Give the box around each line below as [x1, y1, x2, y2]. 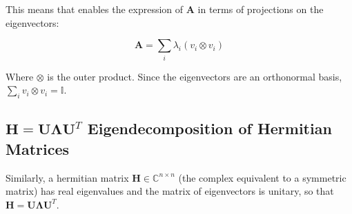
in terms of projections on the [197, 2, 324, 16]
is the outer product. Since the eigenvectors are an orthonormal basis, [47, 69, 342, 83]
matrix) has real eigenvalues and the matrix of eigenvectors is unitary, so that [6, 184, 334, 198]
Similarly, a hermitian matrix [6, 170, 129, 184]
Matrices [6, 138, 70, 159]
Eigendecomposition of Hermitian [87, 118, 332, 139]
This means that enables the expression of [6, 2, 184, 16]
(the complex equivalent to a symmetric [178, 170, 346, 184]
